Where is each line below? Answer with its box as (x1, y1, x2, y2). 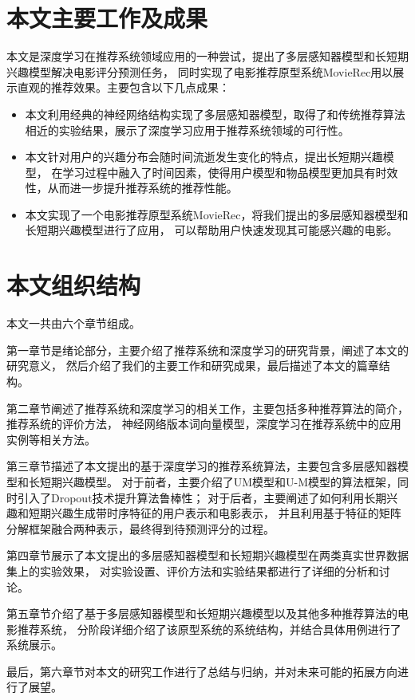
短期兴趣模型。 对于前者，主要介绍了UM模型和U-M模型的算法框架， (39, 473, 397, 490)
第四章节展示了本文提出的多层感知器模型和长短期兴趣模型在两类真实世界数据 (6, 547, 409, 564)
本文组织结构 (6, 269, 141, 301)
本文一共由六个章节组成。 (6, 315, 140, 332)
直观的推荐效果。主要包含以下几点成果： (17, 79, 230, 96)
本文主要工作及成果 (6, 2, 208, 34)
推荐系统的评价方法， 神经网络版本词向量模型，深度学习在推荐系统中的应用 (6, 415, 401, 432)
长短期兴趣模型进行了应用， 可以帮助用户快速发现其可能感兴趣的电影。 (25, 222, 398, 238)
